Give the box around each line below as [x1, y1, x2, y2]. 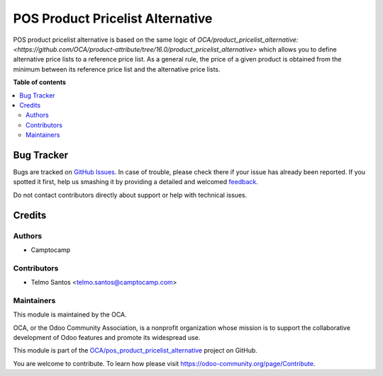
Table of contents [13, 78, 67, 86]
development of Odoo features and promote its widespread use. [13, 333, 201, 341]
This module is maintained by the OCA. [13, 310, 127, 319]
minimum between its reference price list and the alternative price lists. [13, 64, 221, 74]
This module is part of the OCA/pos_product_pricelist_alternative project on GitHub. [13, 346, 258, 355]
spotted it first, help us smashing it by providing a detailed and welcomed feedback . [13, 178, 259, 186]
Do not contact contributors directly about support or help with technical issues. [13, 190, 248, 199]
